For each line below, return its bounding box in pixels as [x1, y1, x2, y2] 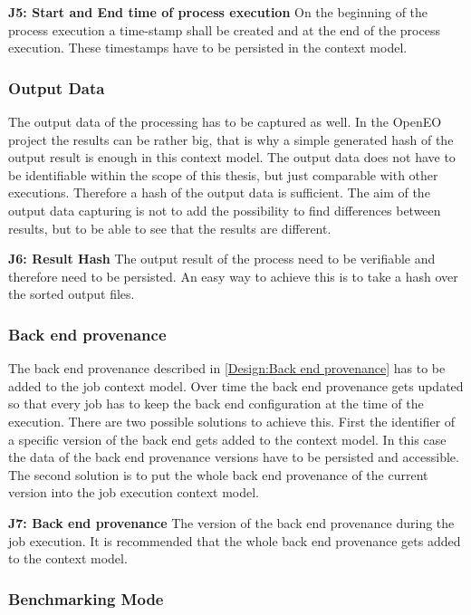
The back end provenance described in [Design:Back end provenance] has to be [8, 359, 446, 378]
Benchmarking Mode [8, 587, 164, 610]
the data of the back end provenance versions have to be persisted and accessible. [8, 447, 459, 466]
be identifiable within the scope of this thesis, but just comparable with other [8, 165, 438, 184]
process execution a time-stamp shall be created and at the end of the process [8, 20, 440, 39]
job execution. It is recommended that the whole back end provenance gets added [8, 531, 461, 550]
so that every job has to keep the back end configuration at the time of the [8, 394, 424, 413]
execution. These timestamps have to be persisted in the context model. [8, 38, 408, 57]
